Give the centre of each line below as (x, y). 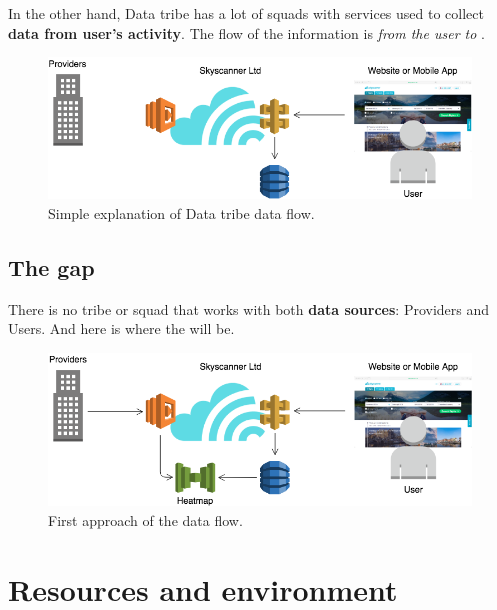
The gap (51, 266)
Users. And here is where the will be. (121, 328)
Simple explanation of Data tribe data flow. (181, 212)
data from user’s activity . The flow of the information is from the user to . (246, 32)
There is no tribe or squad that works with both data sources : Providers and (249, 308)
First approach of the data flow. (145, 519)
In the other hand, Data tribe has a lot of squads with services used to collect (246, 13)
